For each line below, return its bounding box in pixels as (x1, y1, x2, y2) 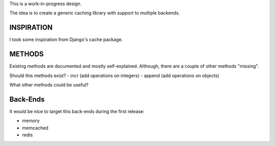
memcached (22, 125, 48, 131)
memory (22, 118, 40, 124)
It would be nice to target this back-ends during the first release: (9, 108, 145, 114)
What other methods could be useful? (9, 82, 89, 88)
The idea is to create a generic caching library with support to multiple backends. (9, 10, 180, 16)
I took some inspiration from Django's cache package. (9, 36, 123, 43)
